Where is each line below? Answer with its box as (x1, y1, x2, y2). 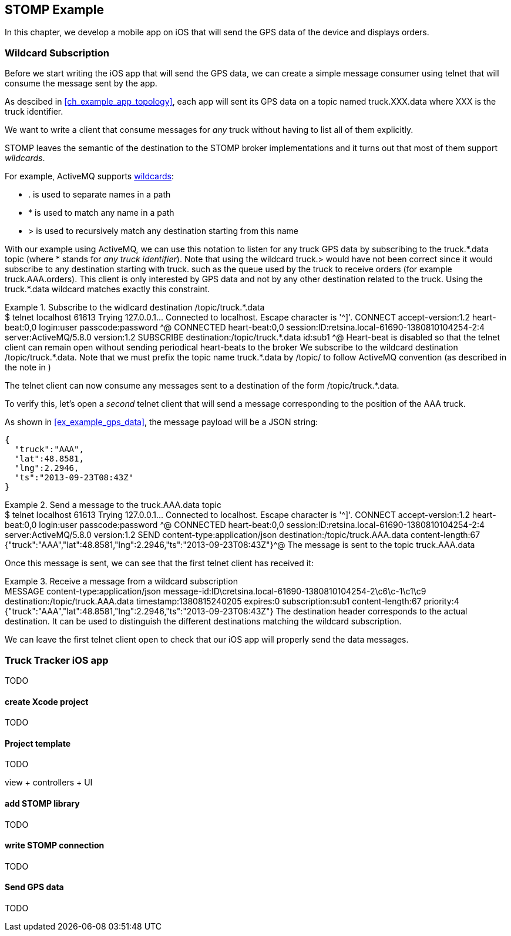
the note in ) (5, 362, 51, 373)
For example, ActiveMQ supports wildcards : (5, 171, 174, 182)
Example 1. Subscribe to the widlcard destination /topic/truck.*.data (5, 302, 265, 313)
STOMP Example (5, 2, 104, 17)
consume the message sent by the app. (5, 78, 157, 89)
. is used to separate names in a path (28, 189, 171, 200)
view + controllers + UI (5, 777, 93, 788)
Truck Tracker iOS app (5, 654, 109, 666)
